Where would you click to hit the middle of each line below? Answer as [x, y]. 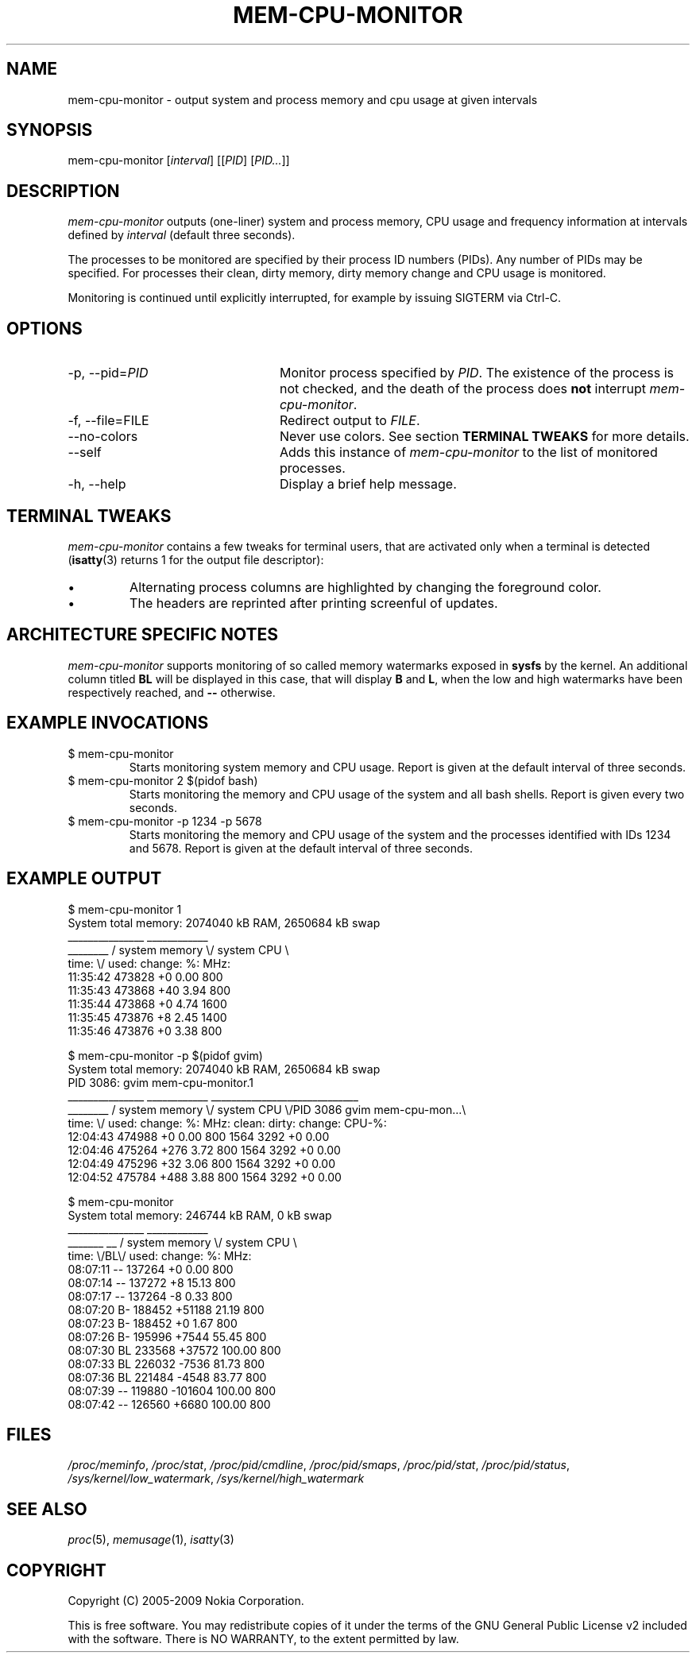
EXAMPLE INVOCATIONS [108, 723]
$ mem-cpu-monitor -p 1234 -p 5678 [165, 821]
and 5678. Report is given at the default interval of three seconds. [301, 848]
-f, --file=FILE [108, 421]
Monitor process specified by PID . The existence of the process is [477, 373]
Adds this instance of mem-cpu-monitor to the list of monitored [468, 452]
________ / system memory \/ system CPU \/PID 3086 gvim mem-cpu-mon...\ [267, 1109]
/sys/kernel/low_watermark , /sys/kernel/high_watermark [216, 1479]
